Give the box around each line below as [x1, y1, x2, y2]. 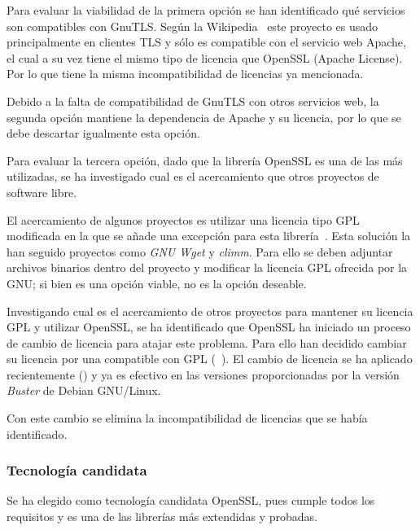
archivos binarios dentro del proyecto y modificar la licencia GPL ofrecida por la [7, 259, 408, 276]
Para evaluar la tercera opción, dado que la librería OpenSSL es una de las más [7, 151, 403, 169]
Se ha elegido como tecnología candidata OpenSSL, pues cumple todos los [7, 492, 375, 509]
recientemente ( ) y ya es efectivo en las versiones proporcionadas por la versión [7, 366, 400, 383]
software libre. [7, 183, 77, 200]
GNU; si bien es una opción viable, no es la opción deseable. [7, 274, 307, 291]
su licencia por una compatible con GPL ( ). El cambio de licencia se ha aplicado [7, 350, 413, 367]
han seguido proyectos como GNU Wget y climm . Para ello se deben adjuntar [7, 243, 393, 260]
